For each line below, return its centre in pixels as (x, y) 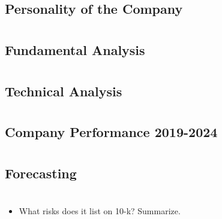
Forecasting (41, 173)
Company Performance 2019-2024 (111, 132)
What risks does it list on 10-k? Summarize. (100, 211)
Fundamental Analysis (75, 49)
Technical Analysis (64, 91)
